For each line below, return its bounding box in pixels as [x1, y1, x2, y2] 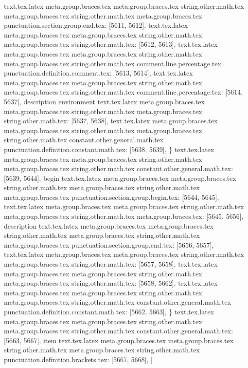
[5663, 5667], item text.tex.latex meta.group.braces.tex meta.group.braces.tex [4, 335, 234, 345]
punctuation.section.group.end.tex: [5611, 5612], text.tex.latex [4, 20, 188, 30]
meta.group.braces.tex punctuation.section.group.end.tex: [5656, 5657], [4, 239, 214, 250]
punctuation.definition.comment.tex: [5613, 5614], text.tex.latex [4, 68, 193, 78]
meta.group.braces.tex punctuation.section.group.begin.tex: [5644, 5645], [4, 192, 219, 202]
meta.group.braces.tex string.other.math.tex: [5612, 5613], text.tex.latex [4, 39, 218, 49]
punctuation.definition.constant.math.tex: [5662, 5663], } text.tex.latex [4, 307, 214, 316]
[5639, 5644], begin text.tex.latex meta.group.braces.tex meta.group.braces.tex [4, 173, 236, 183]
